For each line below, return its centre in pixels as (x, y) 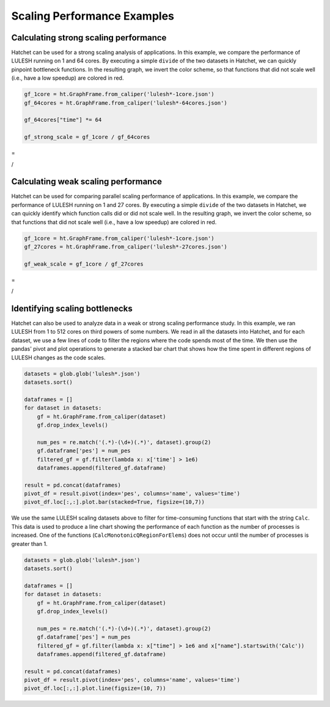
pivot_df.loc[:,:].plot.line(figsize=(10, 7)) (95, 688)
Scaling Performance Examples (93, 16)
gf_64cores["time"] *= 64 (63, 120)
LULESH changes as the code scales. (59, 357)
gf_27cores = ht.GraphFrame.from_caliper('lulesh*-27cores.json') (126, 247)
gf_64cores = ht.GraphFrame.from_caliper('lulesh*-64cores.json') (126, 103)
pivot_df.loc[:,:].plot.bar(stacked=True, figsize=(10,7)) (114, 502)
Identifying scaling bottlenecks (72, 308)
